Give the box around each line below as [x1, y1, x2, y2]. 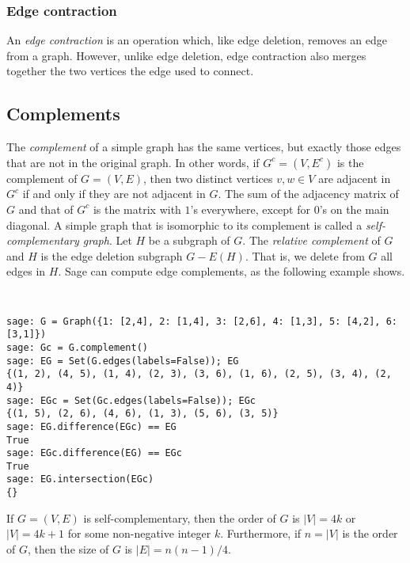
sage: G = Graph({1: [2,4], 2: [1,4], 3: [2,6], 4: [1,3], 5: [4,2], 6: [6, 315, 397, 327]
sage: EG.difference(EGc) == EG [6, 420, 177, 432]
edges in [6, 263, 46, 280]
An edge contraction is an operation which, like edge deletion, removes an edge [6, 32, 388, 48]
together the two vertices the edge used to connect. [6, 63, 254, 79]
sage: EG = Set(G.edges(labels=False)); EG [6, 355, 239, 367]
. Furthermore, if [220, 525, 302, 542]
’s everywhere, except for [190, 200, 310, 217]
